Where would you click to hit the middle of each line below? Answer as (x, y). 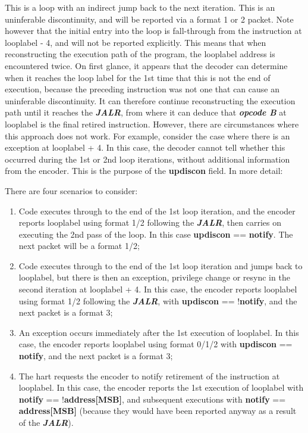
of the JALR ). (46, 422)
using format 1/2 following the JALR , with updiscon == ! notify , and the (158, 300)
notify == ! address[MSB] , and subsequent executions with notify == (152, 399)
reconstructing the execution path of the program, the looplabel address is (140, 54)
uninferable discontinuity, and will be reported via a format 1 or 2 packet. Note (149, 19)
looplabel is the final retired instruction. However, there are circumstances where (152, 124)
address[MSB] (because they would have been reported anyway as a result (158, 411)
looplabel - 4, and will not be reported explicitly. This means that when (136, 42)
